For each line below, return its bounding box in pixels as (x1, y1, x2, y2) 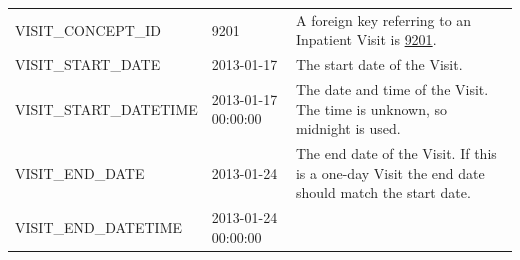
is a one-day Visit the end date (295, 162, 485, 183)
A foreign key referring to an (295, 9, 472, 30)
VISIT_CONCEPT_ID (15, 19, 162, 40)
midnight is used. (295, 118, 401, 139)
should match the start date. (295, 182, 471, 203)
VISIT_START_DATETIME (15, 98, 198, 119)
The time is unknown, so (295, 98, 448, 119)
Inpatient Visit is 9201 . (295, 29, 437, 50)
